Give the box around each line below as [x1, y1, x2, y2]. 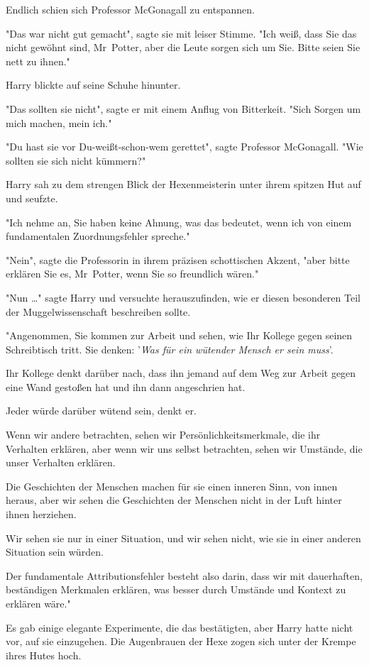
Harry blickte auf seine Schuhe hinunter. [6, 77, 181, 92]
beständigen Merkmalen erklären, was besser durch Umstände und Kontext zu [6, 582, 346, 597]
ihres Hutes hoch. [6, 647, 82, 662]
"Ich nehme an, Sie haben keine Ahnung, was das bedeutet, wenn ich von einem [6, 214, 352, 229]
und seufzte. [6, 190, 58, 205]
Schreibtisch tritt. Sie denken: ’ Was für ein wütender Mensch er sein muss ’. [6, 341, 334, 356]
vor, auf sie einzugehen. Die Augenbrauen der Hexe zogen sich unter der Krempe [6, 634, 356, 649]
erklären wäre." [6, 596, 71, 610]
